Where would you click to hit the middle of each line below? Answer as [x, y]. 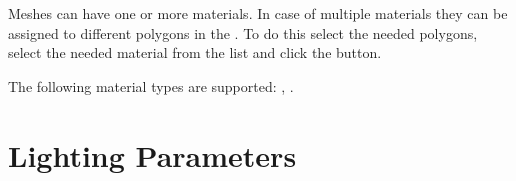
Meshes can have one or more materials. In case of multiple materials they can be [258, 13]
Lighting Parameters [152, 154]
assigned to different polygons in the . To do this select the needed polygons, [243, 32]
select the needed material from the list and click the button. [195, 52]
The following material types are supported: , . [151, 85]
